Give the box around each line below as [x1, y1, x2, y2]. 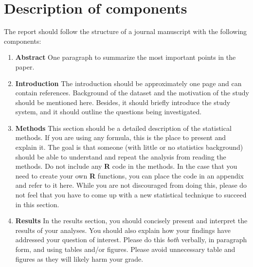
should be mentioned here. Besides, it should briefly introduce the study [15, 97, 231, 107]
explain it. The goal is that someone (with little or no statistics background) [15, 142, 243, 152]
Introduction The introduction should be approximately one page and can [15, 78, 242, 88]
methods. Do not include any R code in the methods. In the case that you [15, 161, 237, 171]
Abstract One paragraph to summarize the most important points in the [15, 52, 236, 62]
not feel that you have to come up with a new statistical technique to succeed [15, 190, 247, 200]
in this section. [15, 199, 59, 209]
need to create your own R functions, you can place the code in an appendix [15, 170, 244, 180]
